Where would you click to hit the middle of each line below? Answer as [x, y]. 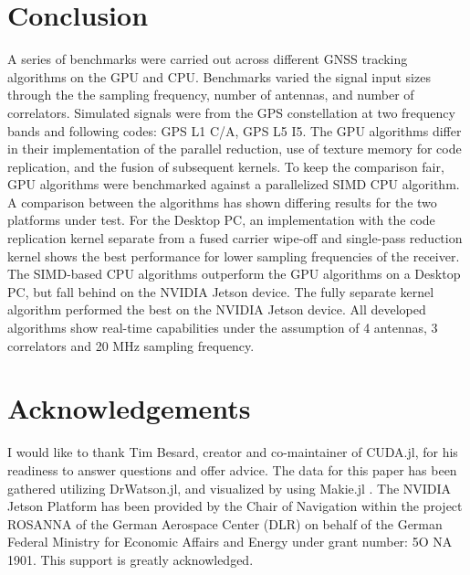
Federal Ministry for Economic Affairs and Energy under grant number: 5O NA [230, 542]
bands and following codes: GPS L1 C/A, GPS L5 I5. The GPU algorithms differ [235, 130]
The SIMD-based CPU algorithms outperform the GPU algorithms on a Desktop [234, 274]
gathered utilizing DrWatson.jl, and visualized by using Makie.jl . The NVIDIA [230, 488]
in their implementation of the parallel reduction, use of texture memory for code [235, 149]
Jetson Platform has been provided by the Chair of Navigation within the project [235, 506]
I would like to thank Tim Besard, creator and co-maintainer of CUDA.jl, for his [233, 452]
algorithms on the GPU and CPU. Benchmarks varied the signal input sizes [219, 76]
